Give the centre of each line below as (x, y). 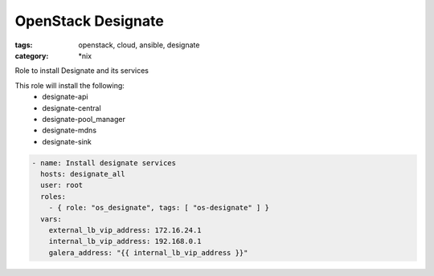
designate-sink (67, 141)
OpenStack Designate (89, 21)
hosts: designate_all (83, 174)
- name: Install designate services (104, 163)
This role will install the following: (70, 85)
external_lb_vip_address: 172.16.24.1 (125, 230)
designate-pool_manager (84, 119)
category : (32, 55)
